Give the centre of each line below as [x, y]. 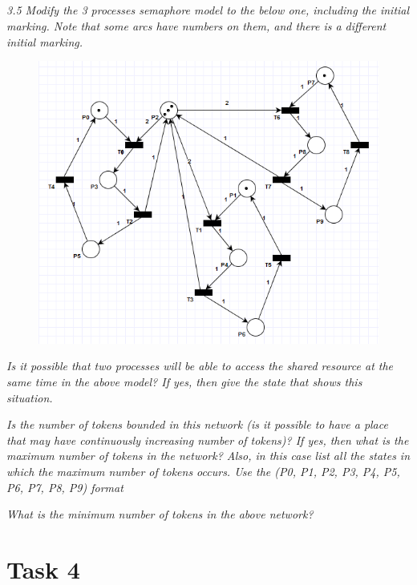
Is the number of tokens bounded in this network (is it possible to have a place [197, 424]
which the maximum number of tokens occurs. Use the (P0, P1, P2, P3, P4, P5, [203, 471]
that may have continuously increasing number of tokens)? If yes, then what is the [208, 440]
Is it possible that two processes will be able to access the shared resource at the [200, 366]
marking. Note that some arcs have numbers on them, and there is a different [196, 25]
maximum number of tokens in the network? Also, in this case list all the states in [208, 456]
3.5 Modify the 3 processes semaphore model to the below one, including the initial [208, 10]
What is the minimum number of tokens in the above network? [160, 514]
